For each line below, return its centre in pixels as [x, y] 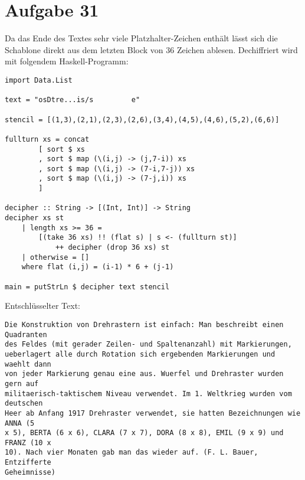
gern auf [22, 383]
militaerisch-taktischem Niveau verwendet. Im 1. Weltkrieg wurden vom [148, 394]
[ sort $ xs [62, 149]
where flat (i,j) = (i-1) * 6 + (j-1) [98, 267]
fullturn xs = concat [47, 139]
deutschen [24, 404]
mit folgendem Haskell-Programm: [67, 61]
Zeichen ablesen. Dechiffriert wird [237, 49]
